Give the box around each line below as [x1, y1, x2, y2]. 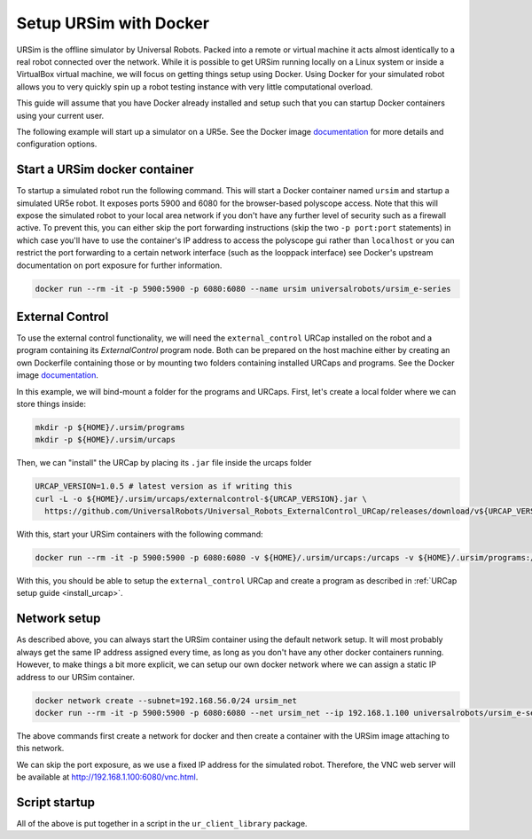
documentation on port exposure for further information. [16, 260, 223, 271]
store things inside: [16, 398, 87, 409]
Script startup [16, 795, 96, 810]
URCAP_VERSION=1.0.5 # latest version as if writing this [35, 482, 293, 491]
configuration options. [16, 138, 98, 150]
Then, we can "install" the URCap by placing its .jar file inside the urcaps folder [16, 458, 312, 468]
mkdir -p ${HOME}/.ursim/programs [35, 422, 185, 432]
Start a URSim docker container [16, 162, 194, 177]
